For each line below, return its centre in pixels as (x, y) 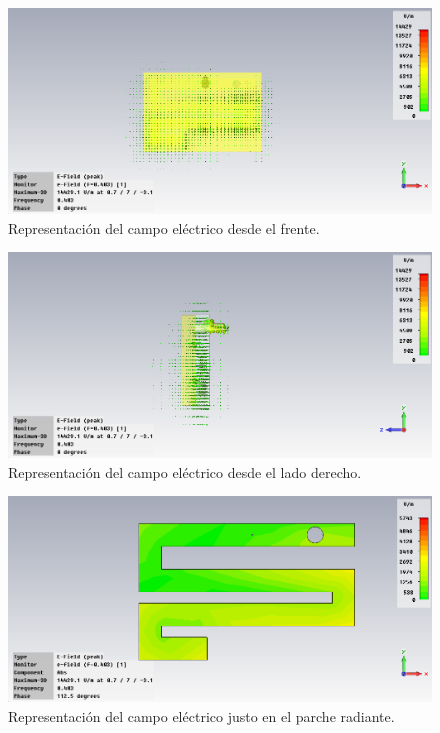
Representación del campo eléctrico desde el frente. (164, 227)
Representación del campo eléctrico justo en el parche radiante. (201, 715)
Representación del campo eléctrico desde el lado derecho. (185, 471)
